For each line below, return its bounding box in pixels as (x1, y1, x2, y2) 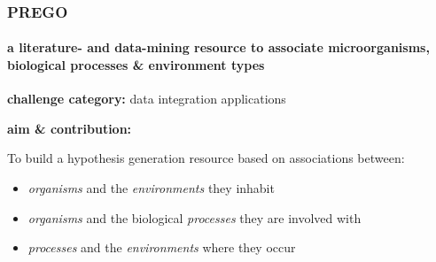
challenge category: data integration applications (7, 89, 286, 108)
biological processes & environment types (7, 56, 265, 74)
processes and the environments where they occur (27, 238, 296, 257)
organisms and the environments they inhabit (27, 179, 275, 197)
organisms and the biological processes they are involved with (27, 208, 362, 227)
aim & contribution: (7, 119, 132, 137)
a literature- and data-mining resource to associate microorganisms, (7, 38, 430, 57)
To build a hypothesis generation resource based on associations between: (7, 149, 405, 167)
